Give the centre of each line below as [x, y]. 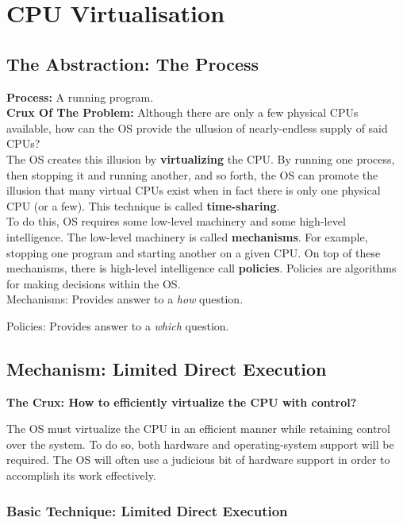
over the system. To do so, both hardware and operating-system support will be [200, 444]
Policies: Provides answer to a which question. [118, 325]
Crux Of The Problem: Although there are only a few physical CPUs [182, 112]
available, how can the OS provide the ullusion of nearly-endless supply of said [197, 127]
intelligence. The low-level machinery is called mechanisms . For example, [187, 236]
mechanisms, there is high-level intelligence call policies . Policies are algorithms [201, 268]
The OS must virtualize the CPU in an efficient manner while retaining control [198, 428]
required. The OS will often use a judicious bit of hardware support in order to [198, 459]
